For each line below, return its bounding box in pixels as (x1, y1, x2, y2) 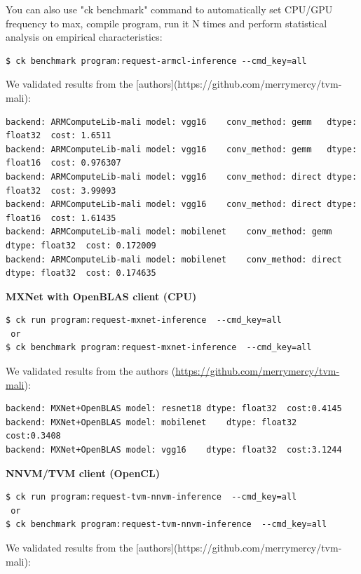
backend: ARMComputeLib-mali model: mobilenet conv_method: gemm (6, 227, 332, 237)
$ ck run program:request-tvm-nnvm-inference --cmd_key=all (6, 492, 297, 502)
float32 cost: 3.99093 (6, 185, 116, 196)
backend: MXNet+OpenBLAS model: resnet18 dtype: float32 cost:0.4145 (6, 403, 342, 414)
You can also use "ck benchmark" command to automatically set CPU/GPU (6, 2, 333, 16)
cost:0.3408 (6, 431, 61, 441)
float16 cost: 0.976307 (6, 158, 121, 168)
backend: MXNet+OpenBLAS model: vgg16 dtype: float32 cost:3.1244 (6, 445, 342, 455)
